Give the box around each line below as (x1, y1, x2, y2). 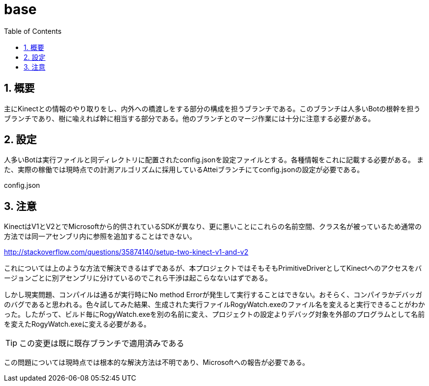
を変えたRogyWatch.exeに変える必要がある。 (4, 320, 151, 329)
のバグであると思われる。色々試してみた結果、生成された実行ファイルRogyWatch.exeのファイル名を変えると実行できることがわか (4, 300, 425, 309)
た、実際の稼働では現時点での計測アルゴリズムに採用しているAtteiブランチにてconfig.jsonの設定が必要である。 (4, 165, 364, 174)
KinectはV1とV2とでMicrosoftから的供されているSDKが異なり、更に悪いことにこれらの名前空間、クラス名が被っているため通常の (4, 222, 422, 231)
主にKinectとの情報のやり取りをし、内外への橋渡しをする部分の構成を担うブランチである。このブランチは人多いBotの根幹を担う (4, 104, 421, 113)
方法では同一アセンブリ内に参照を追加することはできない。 (4, 232, 197, 241)
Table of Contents (4, 26, 62, 35)
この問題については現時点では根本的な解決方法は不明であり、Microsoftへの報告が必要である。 (4, 358, 309, 367)
